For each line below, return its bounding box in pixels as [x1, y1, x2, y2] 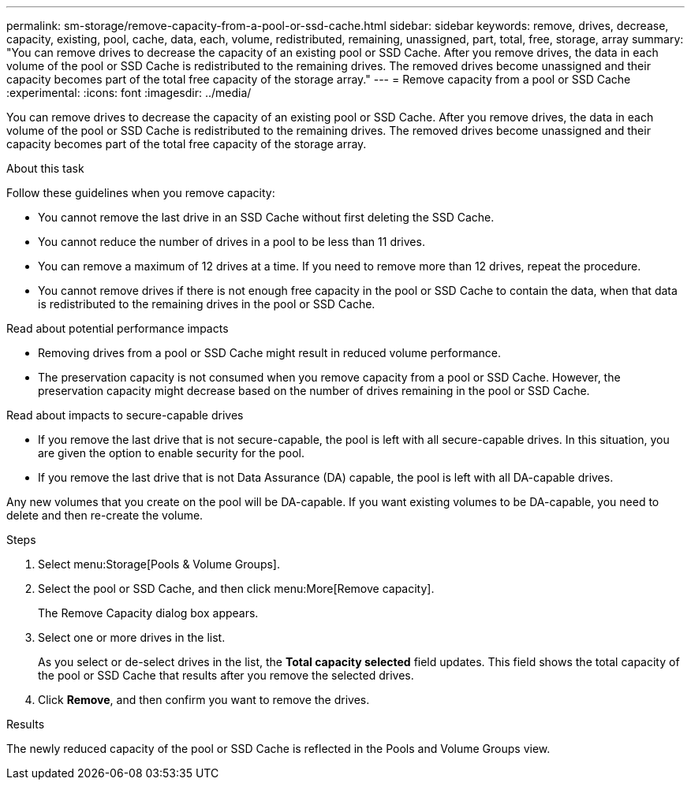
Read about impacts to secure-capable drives [6, 408, 244, 422]
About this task [6, 162, 84, 175]
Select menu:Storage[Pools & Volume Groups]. [38, 557, 280, 571]
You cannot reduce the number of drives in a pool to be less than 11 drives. [38, 235, 425, 248]
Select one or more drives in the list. [38, 631, 226, 644]
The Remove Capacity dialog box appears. [38, 606, 259, 620]
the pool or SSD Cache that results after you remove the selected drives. [38, 669, 414, 682]
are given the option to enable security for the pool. [38, 446, 304, 460]
